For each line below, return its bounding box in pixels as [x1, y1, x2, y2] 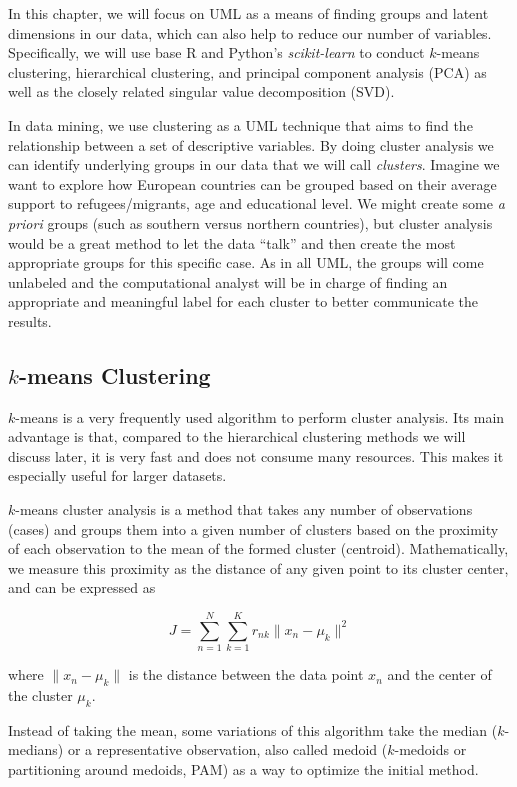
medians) [8, 739, 64, 760]
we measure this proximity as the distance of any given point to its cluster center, [8, 557, 509, 578]
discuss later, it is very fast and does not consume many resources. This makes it [8, 445, 504, 466]
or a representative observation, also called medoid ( [67, 739, 388, 760]
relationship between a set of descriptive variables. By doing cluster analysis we [8, 134, 494, 155]
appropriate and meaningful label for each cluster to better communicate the [8, 291, 479, 312]
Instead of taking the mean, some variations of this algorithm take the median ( [8, 719, 498, 740]
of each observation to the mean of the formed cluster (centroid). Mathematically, [8, 538, 509, 559]
